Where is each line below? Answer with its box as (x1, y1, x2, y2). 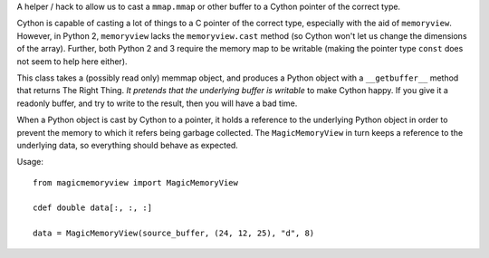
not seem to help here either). (16, 55, 128, 67)
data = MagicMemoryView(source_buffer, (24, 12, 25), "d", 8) (33, 228, 315, 239)
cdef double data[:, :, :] (33, 203, 153, 213)
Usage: (16, 157, 44, 167)
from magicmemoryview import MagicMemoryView (33, 177, 239, 187)
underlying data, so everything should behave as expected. (16, 139, 239, 150)
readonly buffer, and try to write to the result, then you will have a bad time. (16, 98, 298, 109)
